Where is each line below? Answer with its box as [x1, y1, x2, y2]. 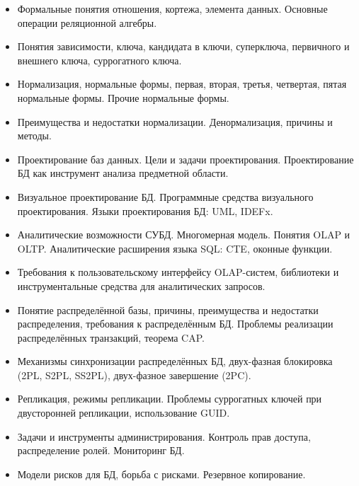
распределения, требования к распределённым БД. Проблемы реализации [17, 316, 334, 331]
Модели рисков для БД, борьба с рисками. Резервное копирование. [17, 466, 306, 481]
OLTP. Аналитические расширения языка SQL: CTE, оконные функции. [17, 241, 333, 255]
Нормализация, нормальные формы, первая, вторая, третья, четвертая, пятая [17, 76, 347, 91]
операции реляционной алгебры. [17, 15, 157, 30]
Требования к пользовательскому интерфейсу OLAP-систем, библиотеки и [17, 265, 339, 279]
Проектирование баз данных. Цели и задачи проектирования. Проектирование [17, 151, 354, 166]
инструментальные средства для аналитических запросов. [17, 278, 266, 293]
